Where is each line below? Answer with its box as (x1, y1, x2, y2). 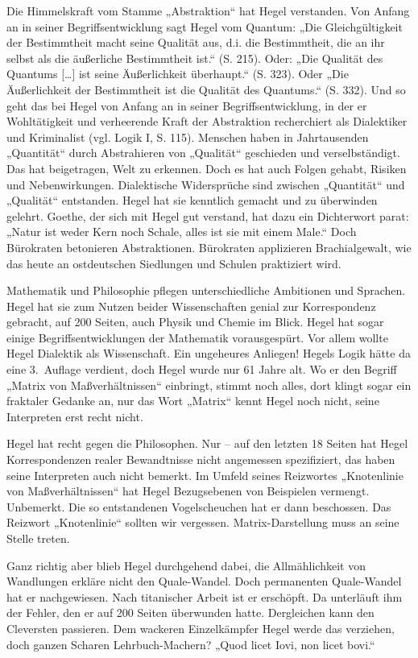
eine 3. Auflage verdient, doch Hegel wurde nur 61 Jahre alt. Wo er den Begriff (6, 361, 397, 378)
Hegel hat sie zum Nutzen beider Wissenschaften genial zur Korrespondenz (6, 297, 376, 314)
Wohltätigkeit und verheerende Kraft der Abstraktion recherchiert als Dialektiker (6, 113, 408, 130)
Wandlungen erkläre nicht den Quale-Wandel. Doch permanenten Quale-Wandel (6, 573, 402, 590)
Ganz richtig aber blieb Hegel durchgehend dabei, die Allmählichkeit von (6, 557, 366, 573)
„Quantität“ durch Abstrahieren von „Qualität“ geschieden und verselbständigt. (6, 144, 400, 161)
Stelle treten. (6, 530, 70, 546)
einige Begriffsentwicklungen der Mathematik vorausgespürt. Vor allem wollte (6, 329, 388, 346)
